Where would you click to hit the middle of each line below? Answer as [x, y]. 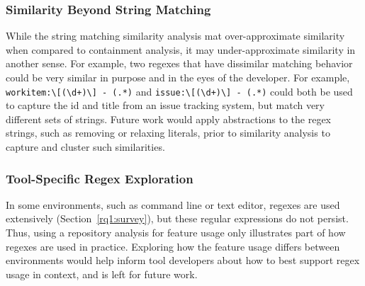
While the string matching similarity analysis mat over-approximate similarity [175, 36]
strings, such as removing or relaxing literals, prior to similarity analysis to [168, 133]
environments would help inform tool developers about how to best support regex [183, 260]
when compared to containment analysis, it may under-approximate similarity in [181, 49]
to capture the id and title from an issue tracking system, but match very [165, 105]
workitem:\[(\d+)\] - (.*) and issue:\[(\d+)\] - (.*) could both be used [179, 91]
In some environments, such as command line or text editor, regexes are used [173, 204]
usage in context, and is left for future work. [102, 274]
